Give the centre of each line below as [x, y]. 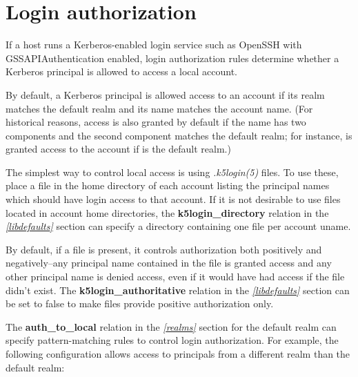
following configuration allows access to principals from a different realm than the [178, 354]
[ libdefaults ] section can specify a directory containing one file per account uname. [178, 226]
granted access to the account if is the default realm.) [118, 149]
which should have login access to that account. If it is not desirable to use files [173, 199]
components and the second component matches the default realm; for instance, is [179, 135]
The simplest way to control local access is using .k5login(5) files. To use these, [172, 172]
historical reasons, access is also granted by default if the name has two [156, 122]
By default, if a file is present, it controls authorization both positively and [164, 249]
